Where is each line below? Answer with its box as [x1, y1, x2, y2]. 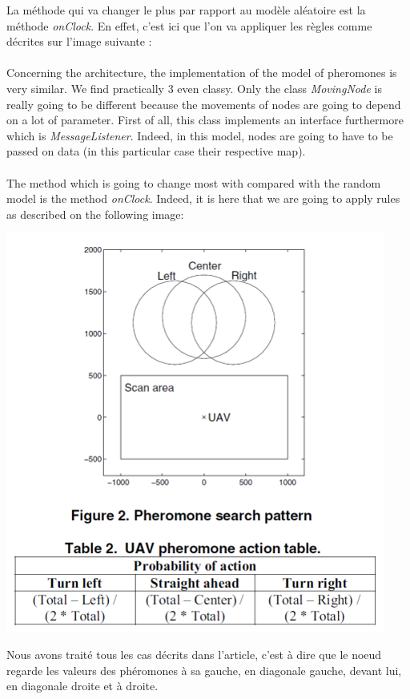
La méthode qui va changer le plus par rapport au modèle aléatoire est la [6, 2, 366, 18]
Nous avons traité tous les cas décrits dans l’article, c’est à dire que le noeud [6, 645, 382, 662]
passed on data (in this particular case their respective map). [6, 143, 306, 160]
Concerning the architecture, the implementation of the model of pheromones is [6, 64, 397, 81]
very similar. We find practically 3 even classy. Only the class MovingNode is [6, 79, 382, 96]
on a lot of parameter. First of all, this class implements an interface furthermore [6, 111, 404, 128]
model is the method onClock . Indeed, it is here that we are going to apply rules [6, 190, 400, 207]
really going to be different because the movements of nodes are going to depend [6, 95, 401, 112]
